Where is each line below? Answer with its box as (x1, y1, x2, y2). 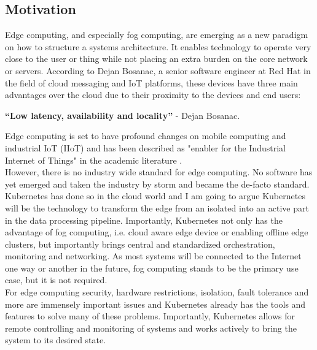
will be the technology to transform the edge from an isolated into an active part (5, 201, 309, 214)
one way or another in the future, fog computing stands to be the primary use (5, 261, 299, 274)
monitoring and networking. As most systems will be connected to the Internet (5, 249, 302, 262)
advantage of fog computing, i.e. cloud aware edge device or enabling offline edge (5, 226, 308, 238)
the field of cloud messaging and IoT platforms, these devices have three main (5, 76, 298, 89)
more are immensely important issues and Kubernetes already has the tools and (5, 297, 306, 310)
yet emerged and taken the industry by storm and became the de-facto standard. (5, 177, 310, 190)
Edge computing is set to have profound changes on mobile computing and (5, 129, 286, 142)
